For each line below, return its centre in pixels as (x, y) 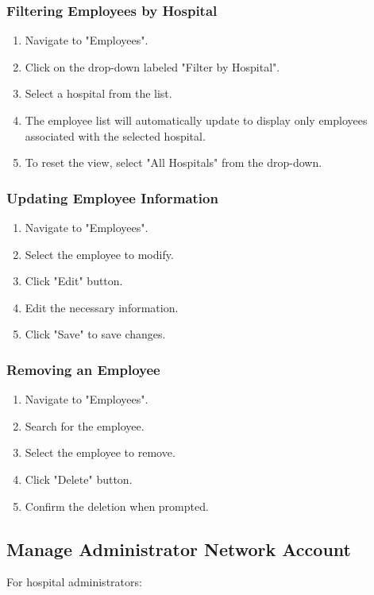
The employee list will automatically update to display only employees (196, 120)
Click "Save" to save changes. (95, 334)
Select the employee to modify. (99, 254)
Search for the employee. (85, 425)
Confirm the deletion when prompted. (117, 506)
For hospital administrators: (74, 582)
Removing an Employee (83, 369)
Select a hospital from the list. (98, 93)
